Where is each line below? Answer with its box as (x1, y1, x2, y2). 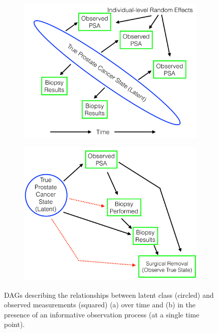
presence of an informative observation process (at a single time (4, 309, 199, 319)
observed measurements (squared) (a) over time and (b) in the (4, 299, 195, 310)
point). (4, 319, 25, 329)
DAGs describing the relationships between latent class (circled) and (4, 289, 214, 300)
